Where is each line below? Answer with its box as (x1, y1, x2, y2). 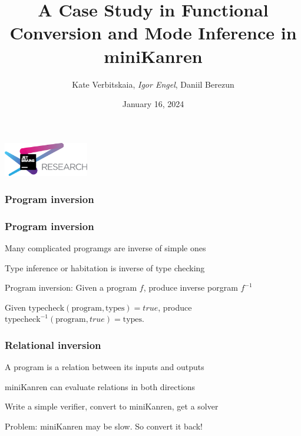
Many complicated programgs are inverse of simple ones (5, 242, 206, 254)
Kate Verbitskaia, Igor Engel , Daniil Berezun (72, 78, 234, 90)
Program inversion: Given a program (5, 281, 137, 294)
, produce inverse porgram (143, 281, 238, 294)
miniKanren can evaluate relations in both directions (5, 380, 196, 392)
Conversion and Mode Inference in (9, 21, 297, 45)
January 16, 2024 (122, 98, 184, 110)
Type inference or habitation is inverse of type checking (5, 261, 205, 274)
